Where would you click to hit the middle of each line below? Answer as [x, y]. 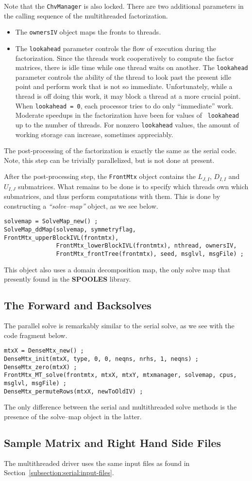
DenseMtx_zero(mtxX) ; [41, 367]
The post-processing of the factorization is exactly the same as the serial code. [120, 151]
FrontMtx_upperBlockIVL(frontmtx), [61, 238]
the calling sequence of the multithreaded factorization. [86, 15]
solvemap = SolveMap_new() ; [51, 222]
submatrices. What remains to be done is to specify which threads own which [133, 186]
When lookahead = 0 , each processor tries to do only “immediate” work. [124, 105]
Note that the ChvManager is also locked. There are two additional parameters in [124, 6]
